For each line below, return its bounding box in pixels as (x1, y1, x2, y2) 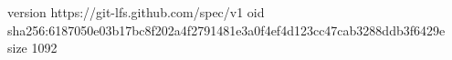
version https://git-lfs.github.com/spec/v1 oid (7, 3, 265, 21)
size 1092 (7, 38, 58, 57)
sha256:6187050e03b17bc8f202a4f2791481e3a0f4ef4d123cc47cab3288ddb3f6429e (7, 20, 446, 39)
